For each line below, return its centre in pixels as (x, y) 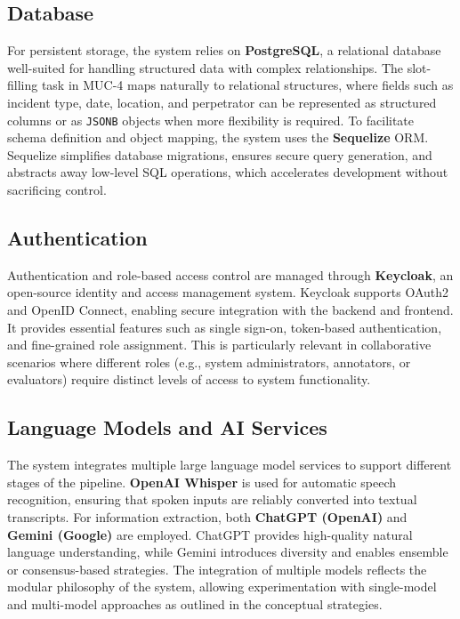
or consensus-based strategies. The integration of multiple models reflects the (217, 569)
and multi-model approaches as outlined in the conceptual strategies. (195, 603)
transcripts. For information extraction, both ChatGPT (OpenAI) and (207, 516)
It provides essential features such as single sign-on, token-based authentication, (225, 327)
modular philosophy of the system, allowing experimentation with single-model (222, 587)
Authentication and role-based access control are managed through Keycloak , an (230, 274)
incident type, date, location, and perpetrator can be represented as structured (222, 102)
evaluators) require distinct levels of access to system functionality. (189, 379)
